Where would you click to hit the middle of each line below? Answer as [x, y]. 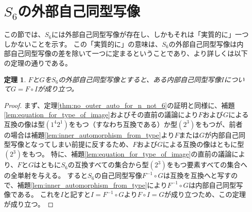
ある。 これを [39, 194]
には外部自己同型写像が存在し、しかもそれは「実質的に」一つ [150, 34]
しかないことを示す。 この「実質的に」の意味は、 [83, 44]
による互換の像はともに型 [203, 144]
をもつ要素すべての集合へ [207, 165]
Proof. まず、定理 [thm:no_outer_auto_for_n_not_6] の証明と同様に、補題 [119, 105]
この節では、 [24, 34]
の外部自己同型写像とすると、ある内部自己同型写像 [140, 79]
